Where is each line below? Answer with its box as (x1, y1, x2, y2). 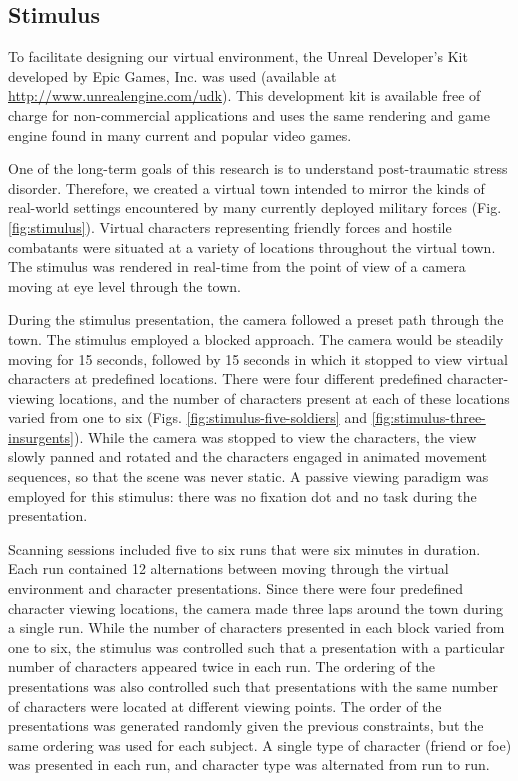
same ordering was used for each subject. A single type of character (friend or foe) (8, 734, 512, 755)
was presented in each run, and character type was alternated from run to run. (8, 754, 490, 775)
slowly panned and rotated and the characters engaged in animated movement (8, 446, 487, 467)
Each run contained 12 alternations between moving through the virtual (8, 558, 449, 579)
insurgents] (8, 426, 74, 447)
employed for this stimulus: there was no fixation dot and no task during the (8, 485, 477, 506)
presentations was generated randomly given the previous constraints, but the (8, 715, 484, 736)
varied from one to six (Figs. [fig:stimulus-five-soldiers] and (8, 407, 367, 428)
